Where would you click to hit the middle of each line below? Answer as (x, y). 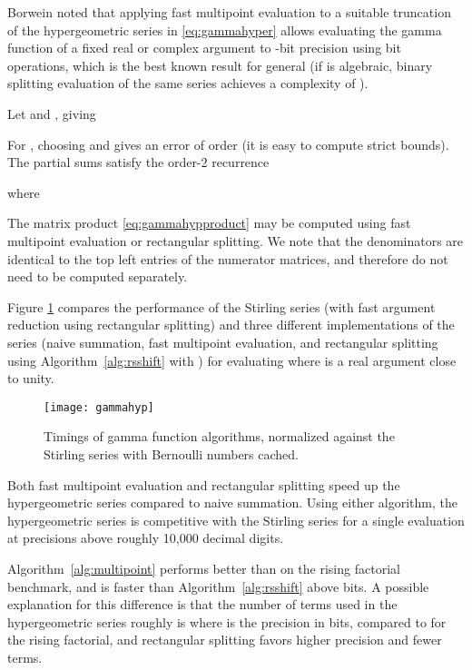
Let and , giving (52, 113)
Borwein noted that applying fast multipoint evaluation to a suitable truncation (229, 12)
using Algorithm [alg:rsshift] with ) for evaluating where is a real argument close (232, 360)
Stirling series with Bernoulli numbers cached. (171, 453)
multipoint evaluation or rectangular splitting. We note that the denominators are (236, 240)
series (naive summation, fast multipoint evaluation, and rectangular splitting (223, 342)
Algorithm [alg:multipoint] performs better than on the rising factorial (204, 568)
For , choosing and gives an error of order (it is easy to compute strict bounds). (228, 144)
